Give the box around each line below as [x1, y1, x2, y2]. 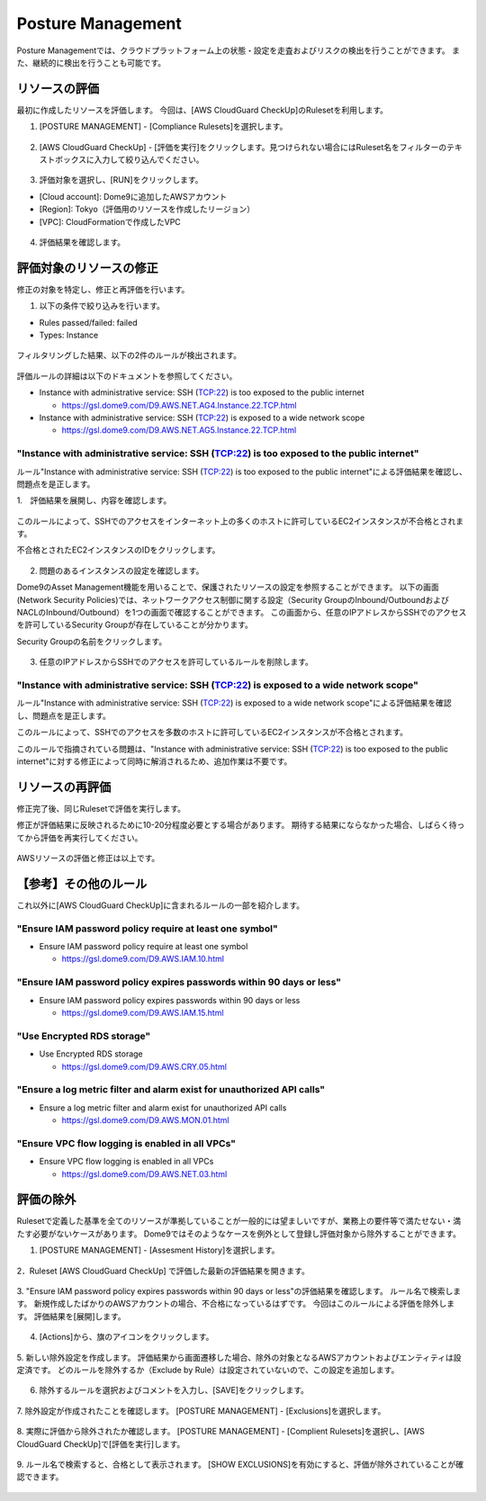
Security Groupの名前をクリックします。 [16, 635, 167, 647]
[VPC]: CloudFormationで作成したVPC [39, 216, 182, 227]
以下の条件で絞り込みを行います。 [39, 301, 166, 311]
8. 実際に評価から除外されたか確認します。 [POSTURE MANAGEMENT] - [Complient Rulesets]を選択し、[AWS [16, 1426, 425, 1437]
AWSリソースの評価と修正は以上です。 [16, 853, 160, 863]
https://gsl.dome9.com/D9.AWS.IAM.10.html [61, 954, 225, 965]
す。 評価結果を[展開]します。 [16, 1310, 126, 1322]
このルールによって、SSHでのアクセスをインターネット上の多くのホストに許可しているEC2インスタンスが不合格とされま [16, 516, 464, 526]
